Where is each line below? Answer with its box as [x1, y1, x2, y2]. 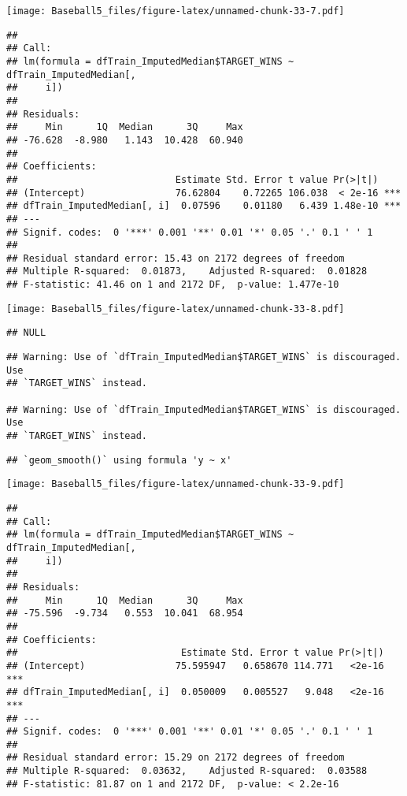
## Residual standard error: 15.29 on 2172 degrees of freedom [6, 752, 345, 764]
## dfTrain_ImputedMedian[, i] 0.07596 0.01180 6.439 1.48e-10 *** [6, 200, 401, 212]
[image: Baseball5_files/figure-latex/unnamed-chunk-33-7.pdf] [6, 6, 345, 17]
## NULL [6, 327, 46, 339]
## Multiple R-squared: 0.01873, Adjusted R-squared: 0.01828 [6, 266, 368, 277]
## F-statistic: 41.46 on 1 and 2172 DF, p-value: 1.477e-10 [6, 279, 339, 291]
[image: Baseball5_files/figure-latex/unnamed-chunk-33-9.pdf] [6, 478, 345, 490]
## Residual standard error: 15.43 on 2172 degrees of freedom [6, 252, 345, 264]
